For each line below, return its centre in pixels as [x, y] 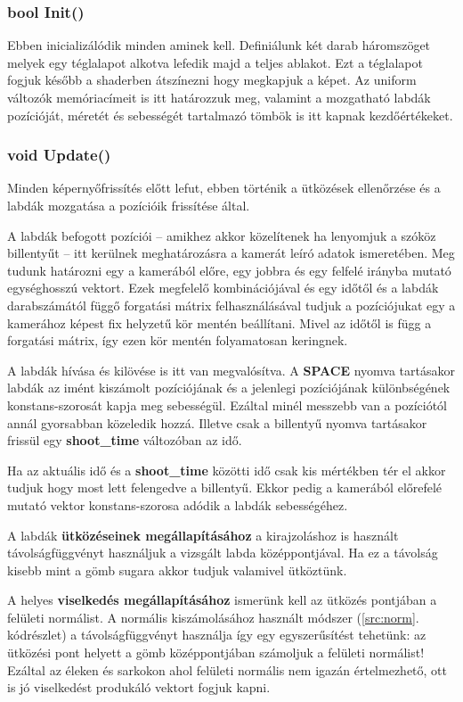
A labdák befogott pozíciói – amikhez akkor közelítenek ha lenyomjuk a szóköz [222, 235]
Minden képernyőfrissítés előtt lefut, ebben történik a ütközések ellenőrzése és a [224, 188]
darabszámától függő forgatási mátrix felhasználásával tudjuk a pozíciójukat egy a [231, 305]
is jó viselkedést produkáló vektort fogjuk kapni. [139, 687]
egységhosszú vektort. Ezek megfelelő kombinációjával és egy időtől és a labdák [223, 288]
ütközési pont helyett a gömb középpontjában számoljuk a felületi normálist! [216, 652]
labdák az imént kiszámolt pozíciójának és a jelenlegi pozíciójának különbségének [229, 388]
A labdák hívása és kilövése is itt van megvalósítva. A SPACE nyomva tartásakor [231, 370]
